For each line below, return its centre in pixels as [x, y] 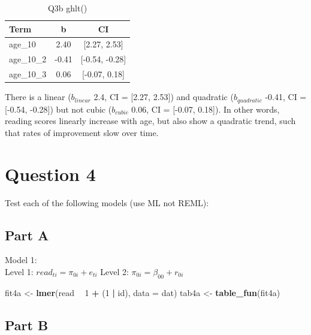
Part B [27, 325]
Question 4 [50, 173]
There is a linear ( [38, 97]
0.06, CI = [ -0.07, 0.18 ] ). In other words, [206, 109]
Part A [27, 235]
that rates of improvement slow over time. [82, 132]
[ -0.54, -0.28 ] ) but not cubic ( [58, 109]
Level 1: [19, 271]
